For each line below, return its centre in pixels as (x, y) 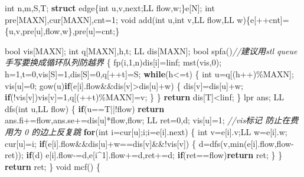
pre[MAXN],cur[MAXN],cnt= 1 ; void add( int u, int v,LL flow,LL (120, 19)
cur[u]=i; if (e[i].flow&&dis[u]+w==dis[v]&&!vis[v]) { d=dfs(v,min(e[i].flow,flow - (149, 143)
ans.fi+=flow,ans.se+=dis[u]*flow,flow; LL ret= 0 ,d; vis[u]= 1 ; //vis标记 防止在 (148, 120)
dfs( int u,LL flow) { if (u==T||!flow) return (85, 108)
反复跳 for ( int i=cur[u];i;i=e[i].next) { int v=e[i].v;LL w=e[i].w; (172, 131)
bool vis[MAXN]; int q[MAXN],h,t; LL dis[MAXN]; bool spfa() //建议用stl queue (151, 50)
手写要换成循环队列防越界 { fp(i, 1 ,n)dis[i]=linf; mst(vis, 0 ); (113, 62)
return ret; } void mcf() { (53, 166)
